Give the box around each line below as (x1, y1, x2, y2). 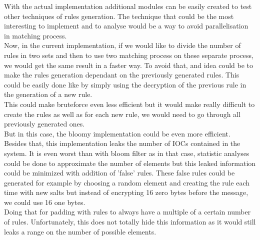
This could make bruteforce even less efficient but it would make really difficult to (4, 98, 255, 109)
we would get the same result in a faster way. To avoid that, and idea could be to (4, 59, 253, 70)
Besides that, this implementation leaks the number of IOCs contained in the (4, 138, 240, 148)
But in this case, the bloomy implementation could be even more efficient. (4, 128, 230, 138)
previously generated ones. (4, 118, 85, 129)
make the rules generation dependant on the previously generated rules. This (4, 69, 239, 80)
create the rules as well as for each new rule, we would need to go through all (4, 108, 240, 119)
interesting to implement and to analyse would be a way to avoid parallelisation (4, 20, 248, 31)
